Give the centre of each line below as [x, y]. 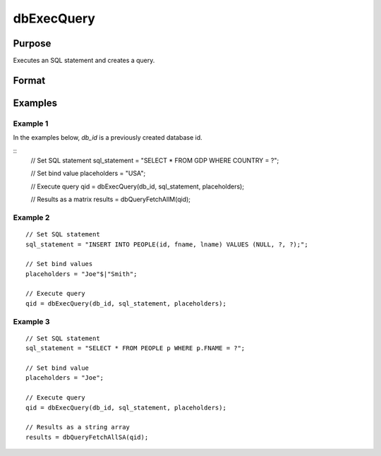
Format [29, 80]
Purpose [32, 43]
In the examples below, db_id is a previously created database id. [108, 138]
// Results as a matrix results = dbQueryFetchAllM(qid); [110, 199]
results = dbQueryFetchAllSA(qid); [87, 437]
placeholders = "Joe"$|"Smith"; [81, 274]
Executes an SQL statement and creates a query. [84, 61]
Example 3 [31, 321]
